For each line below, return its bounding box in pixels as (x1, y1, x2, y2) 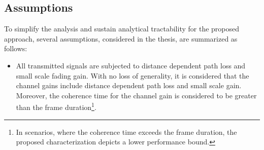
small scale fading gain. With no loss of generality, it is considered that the (16, 70, 249, 81)
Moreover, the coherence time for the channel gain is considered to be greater (16, 90, 257, 100)
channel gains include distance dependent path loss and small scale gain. (16, 80, 242, 91)
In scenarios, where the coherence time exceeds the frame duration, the (16, 126, 237, 137)
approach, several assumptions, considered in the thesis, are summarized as (4, 33, 238, 44)
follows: (4, 43, 27, 54)
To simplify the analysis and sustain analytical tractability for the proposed (4, 23, 240, 34)
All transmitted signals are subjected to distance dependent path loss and (16, 60, 246, 70)
